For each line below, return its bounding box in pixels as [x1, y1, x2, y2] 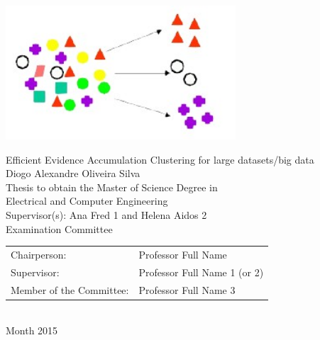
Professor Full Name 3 [138, 282, 236, 297]
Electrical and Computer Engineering [6, 193, 168, 208]
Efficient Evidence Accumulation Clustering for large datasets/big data [6, 152, 314, 166]
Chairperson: [11, 246, 67, 261]
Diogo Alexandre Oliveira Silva [6, 166, 140, 181]
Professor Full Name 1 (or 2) [138, 264, 264, 279]
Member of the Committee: [11, 282, 129, 297]
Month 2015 [6, 323, 58, 338]
